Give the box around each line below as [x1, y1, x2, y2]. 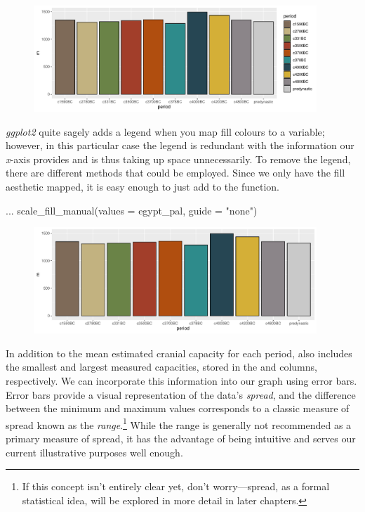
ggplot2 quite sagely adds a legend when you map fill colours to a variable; [6, 124, 325, 139]
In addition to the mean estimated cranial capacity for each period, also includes [6, 345, 352, 360]
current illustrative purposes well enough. [6, 444, 183, 459]
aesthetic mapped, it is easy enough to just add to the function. [6, 179, 279, 194]
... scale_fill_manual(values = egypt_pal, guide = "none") [6, 203, 258, 217]
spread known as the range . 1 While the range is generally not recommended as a [6, 415, 352, 432]
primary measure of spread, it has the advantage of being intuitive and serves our [6, 431, 356, 446]
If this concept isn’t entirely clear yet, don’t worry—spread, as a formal [22, 479, 330, 494]
